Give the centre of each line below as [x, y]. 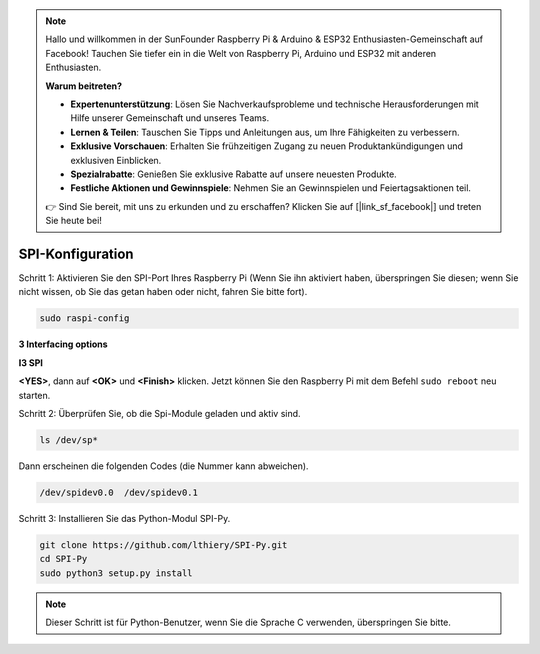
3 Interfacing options [63, 344]
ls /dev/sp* [69, 439]
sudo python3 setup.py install [116, 573]
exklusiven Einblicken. [116, 160]
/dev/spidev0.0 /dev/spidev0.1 [119, 492]
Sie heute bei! [73, 221]
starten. [34, 395]
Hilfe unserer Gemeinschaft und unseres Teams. [170, 118]
